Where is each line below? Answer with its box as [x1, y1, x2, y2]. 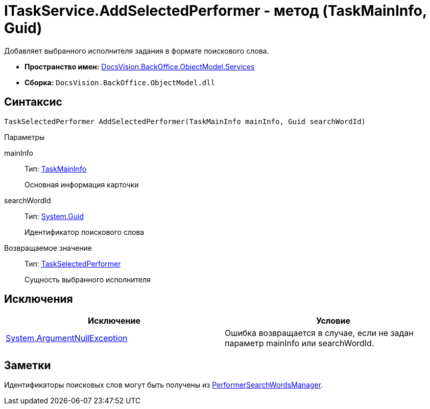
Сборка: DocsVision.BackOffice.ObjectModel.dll [25, 78, 216, 87]
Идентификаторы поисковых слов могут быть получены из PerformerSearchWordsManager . [4, 380, 323, 390]
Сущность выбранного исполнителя [25, 275, 151, 284]
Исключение [88, 316, 140, 326]
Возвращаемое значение [4, 243, 92, 252]
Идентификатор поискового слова [25, 227, 145, 236]
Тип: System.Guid [25, 211, 84, 221]
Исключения [4, 293, 73, 306]
